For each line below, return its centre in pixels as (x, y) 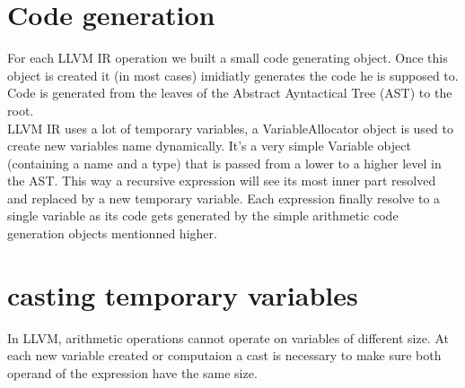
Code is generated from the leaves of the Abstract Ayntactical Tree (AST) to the (230, 93)
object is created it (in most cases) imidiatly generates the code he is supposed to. (233, 75)
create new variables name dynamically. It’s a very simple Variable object (209, 146)
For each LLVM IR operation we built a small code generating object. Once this (228, 58)
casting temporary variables (183, 294)
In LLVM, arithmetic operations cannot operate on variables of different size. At (228, 337)
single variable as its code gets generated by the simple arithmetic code (203, 216)
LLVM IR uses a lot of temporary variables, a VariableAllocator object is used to (230, 128)
